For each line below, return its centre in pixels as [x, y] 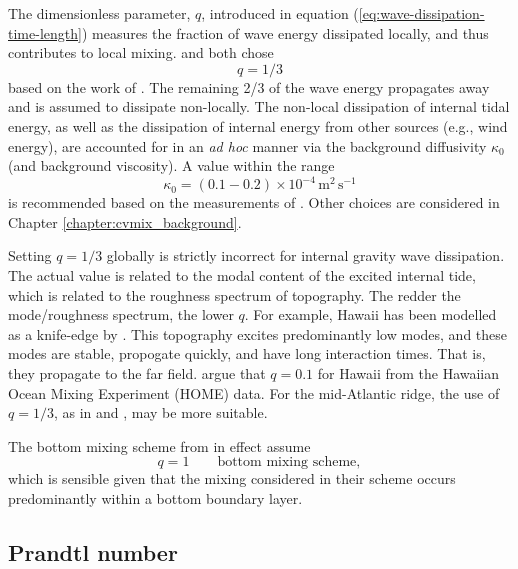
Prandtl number [93, 551]
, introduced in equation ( [280, 13]
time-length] [45, 32]
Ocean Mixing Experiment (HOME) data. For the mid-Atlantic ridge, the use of [254, 392]
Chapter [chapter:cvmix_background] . [125, 221]
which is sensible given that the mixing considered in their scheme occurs [232, 478]
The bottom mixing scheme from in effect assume [159, 445]
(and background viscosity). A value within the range [171, 165]
